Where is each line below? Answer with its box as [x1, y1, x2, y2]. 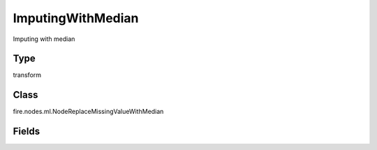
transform [13, 71, 42, 79]
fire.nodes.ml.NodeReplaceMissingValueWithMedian [13, 108, 164, 116]
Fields [13, 126, 40, 137]
